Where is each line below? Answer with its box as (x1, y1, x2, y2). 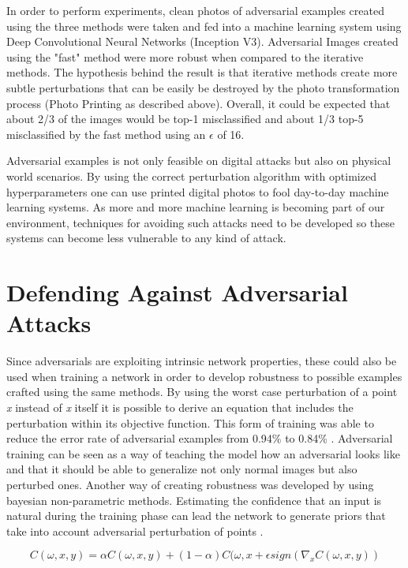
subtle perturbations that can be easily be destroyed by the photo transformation (6, 79, 400, 95)
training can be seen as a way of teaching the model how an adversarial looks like (6, 445, 400, 461)
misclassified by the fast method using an (6, 125, 206, 142)
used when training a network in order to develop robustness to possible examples (6, 368, 402, 384)
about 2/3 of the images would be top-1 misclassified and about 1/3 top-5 (6, 110, 364, 127)
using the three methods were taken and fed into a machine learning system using (6, 17, 402, 34)
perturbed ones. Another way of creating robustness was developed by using (6, 476, 374, 492)
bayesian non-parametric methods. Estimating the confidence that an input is (6, 491, 382, 508)
